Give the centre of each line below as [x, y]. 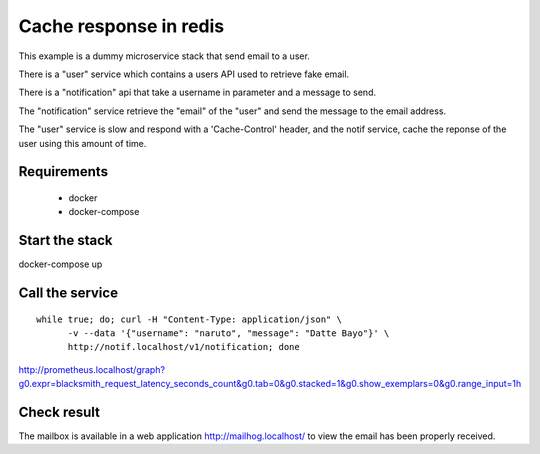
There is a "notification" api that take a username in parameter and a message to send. [197, 92]
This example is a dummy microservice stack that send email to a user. [164, 56]
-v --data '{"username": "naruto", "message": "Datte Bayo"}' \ [228, 333]
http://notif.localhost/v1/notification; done [183, 347]
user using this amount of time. [82, 143]
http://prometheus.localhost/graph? [91, 369]
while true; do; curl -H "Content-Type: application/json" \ [189, 319]
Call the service [68, 293]
